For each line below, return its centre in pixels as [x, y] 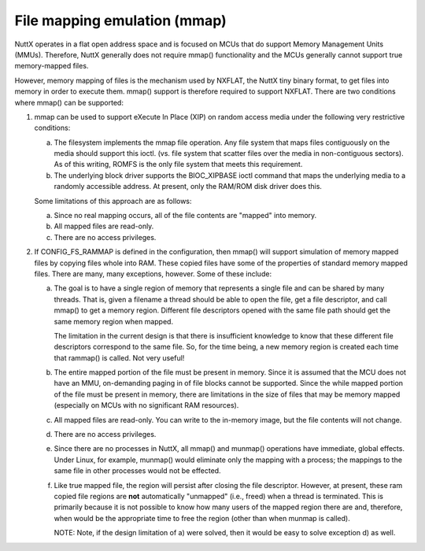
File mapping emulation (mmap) [121, 20]
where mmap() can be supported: [69, 102]
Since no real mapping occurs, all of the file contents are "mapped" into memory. [185, 216]
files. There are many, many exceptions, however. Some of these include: [153, 274]
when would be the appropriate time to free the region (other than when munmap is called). [202, 518]
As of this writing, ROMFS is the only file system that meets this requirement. [178, 165]
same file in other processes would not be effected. [137, 471]
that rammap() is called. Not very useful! [119, 357]
